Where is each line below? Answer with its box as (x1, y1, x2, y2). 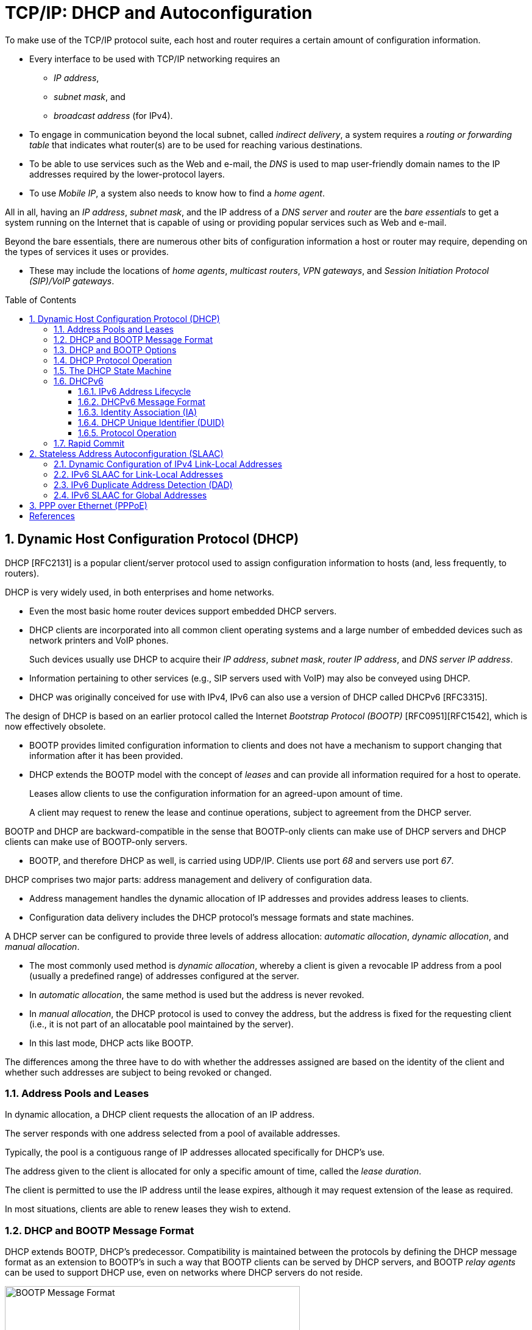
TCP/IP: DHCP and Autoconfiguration (5, 2, 313, 23)
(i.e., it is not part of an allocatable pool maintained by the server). (29, 1018, 294, 1029)
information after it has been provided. (29, 750, 183, 761)
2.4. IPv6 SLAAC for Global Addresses (54, 489, 207, 500)
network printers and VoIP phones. (29, 634, 169, 645)
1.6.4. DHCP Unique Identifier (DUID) (78, 417, 225, 428)
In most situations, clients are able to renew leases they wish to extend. (5, 1204, 291, 1215)
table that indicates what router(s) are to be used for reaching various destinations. (29, 139, 363, 150)
